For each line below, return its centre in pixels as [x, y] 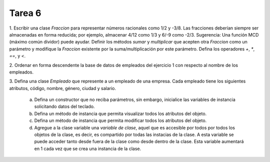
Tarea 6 [25, 13]
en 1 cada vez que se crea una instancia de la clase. [88, 148]
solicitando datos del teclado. [64, 106]
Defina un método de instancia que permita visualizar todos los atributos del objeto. [120, 113]
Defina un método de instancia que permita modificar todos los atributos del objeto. [120, 120]
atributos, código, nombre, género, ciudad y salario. [62, 88]
